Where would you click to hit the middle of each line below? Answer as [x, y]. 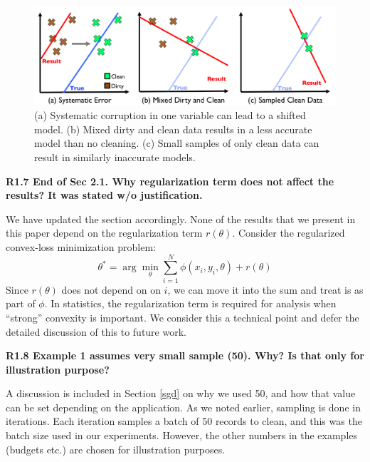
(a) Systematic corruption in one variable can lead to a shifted [170, 115]
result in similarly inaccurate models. [115, 157]
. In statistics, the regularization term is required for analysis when [190, 303]
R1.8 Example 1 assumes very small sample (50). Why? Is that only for [185, 355]
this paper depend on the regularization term [104, 233]
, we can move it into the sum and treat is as [265, 289]
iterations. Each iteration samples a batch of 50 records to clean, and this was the [184, 421]
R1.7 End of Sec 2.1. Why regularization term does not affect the [170, 181]
